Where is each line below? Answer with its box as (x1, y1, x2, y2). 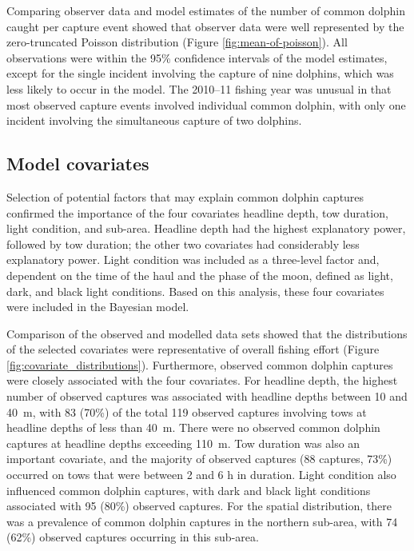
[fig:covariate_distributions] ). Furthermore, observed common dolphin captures (6, 356, 393, 373)
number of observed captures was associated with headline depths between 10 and (6, 388, 408, 405)
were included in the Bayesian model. (6, 298, 189, 315)
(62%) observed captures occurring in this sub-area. (6, 529, 259, 545)
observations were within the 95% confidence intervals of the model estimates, (6, 49, 388, 66)
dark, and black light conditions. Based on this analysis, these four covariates (6, 282, 384, 299)
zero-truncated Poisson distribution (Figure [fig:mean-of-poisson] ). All (6, 34, 348, 50)
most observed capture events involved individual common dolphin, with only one (6, 96, 406, 113)
